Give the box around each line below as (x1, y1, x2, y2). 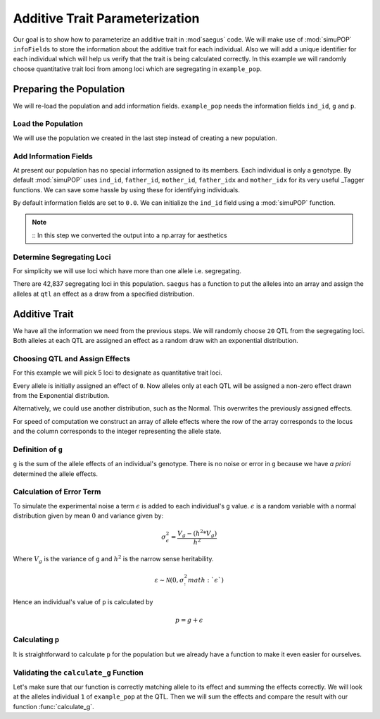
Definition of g (13, 444, 63, 454)
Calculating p (13, 634, 60, 644)
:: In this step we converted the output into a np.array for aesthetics (32, 231, 228, 239)
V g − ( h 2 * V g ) (177, 528, 217, 539)
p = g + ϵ (175, 616, 203, 625)
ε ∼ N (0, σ (154, 576, 184, 584)
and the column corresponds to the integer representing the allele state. (13, 427, 222, 436)
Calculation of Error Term (13, 487, 101, 496)
